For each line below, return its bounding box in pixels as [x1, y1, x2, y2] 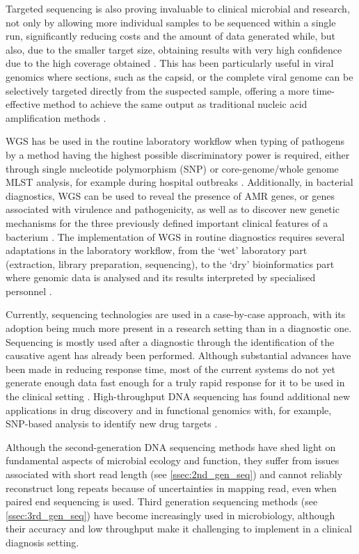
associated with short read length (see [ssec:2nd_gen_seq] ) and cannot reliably [6, 467, 343, 481]
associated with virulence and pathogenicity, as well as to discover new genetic [6, 202, 340, 216]
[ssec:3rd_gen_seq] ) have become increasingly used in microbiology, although [6, 507, 335, 522]
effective [6, 97, 40, 111]
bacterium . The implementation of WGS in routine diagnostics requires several [6, 229, 345, 244]
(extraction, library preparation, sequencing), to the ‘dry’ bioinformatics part [6, 256, 335, 271]
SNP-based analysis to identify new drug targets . [6, 416, 218, 431]
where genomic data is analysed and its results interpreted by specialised [6, 270, 316, 285]
